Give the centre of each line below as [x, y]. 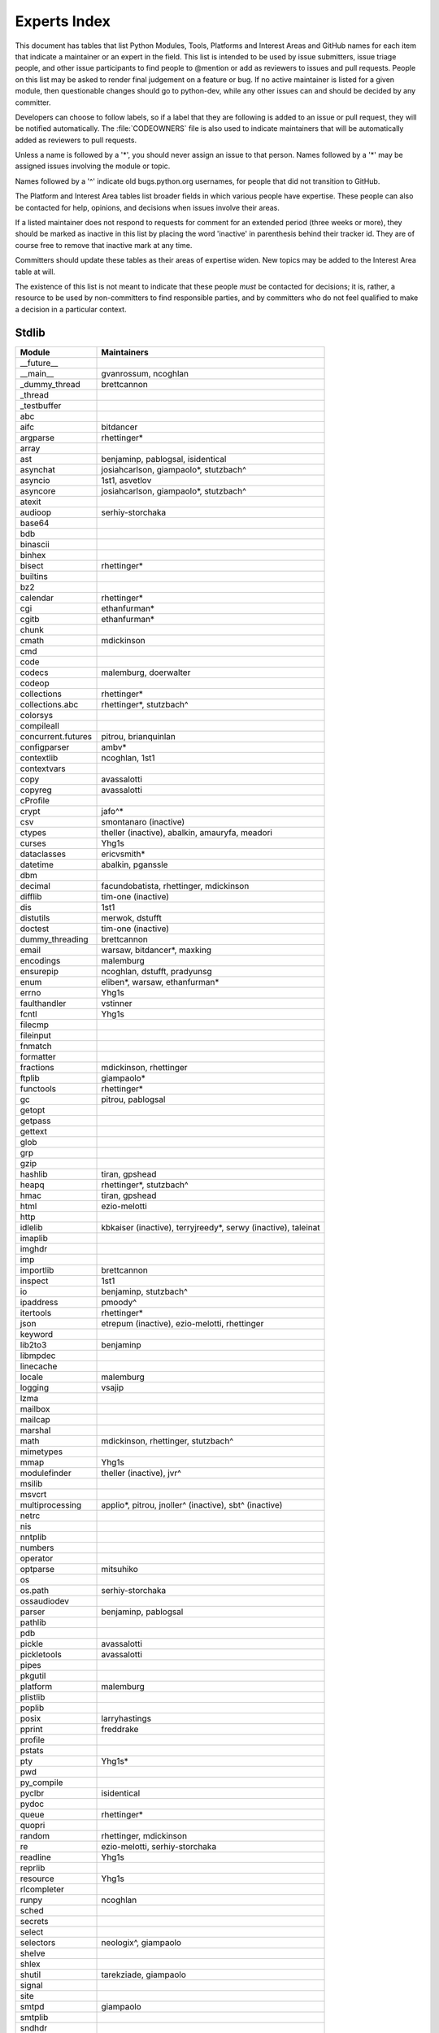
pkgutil [33, 1675]
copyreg [36, 790]
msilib [31, 1483]
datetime [37, 864]
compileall [40, 725]
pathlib [33, 1622]
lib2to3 [33, 1344]
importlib [37, 1270]
